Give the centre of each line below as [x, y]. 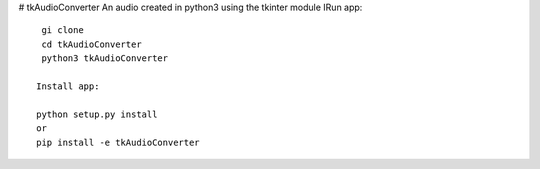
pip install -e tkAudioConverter [118, 142]
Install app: [68, 86]
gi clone [62, 30]
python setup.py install [97, 114]
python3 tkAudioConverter [105, 58]
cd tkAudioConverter [91, 44]
